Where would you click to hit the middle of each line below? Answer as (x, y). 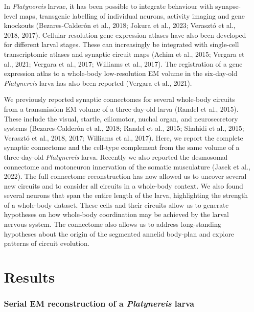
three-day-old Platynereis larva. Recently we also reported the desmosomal (116, 156)
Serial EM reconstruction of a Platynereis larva (99, 303)
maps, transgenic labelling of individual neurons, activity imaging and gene (132, 15)
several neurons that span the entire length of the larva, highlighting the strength (126, 195)
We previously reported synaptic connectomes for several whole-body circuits (119, 99)
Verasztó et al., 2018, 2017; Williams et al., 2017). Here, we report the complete (124, 137)
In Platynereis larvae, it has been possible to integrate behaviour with (109, 6)
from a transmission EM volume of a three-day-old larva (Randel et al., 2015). (121, 108)
